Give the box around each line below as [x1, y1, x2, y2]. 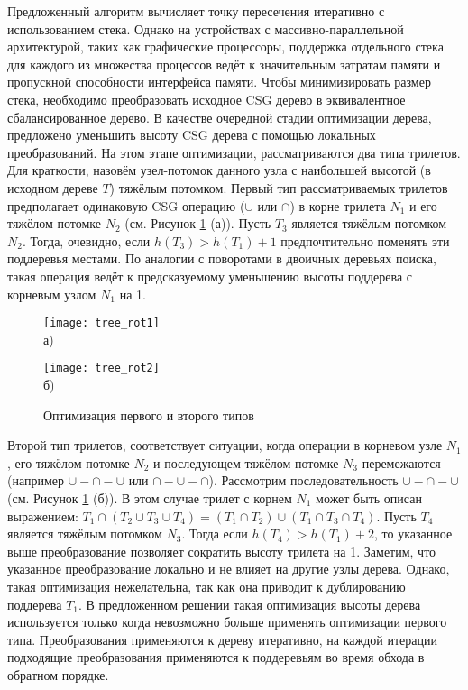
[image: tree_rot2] [43, 362, 160, 375]
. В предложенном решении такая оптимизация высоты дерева [78, 594, 421, 613]
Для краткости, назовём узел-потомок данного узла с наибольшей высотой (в [7, 161, 431, 179]
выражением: [7, 506, 78, 525]
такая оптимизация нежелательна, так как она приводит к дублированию [7, 576, 406, 595]
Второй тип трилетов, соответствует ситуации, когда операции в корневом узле [7, 436, 443, 455]
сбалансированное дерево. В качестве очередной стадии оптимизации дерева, [7, 107, 432, 126]
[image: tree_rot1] [43, 317, 160, 330]
